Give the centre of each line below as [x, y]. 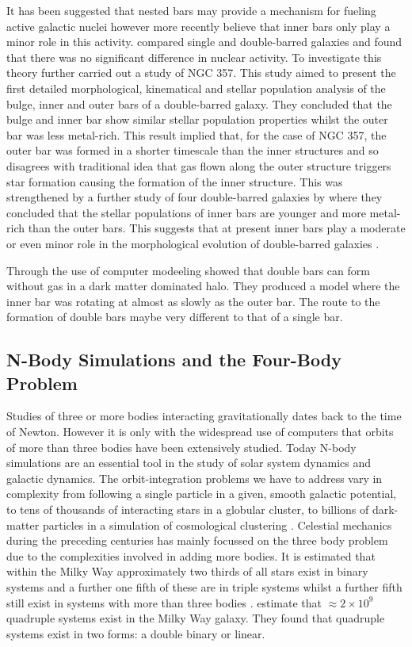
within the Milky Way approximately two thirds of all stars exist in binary [187, 571]
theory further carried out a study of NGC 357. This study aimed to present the [201, 73]
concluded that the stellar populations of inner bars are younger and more [186, 212]
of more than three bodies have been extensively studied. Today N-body [181, 447]
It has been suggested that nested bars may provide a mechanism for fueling [191, 10]
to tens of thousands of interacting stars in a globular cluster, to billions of [188, 509]
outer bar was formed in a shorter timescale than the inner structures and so [193, 150]
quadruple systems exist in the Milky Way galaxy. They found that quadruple [196, 618]
